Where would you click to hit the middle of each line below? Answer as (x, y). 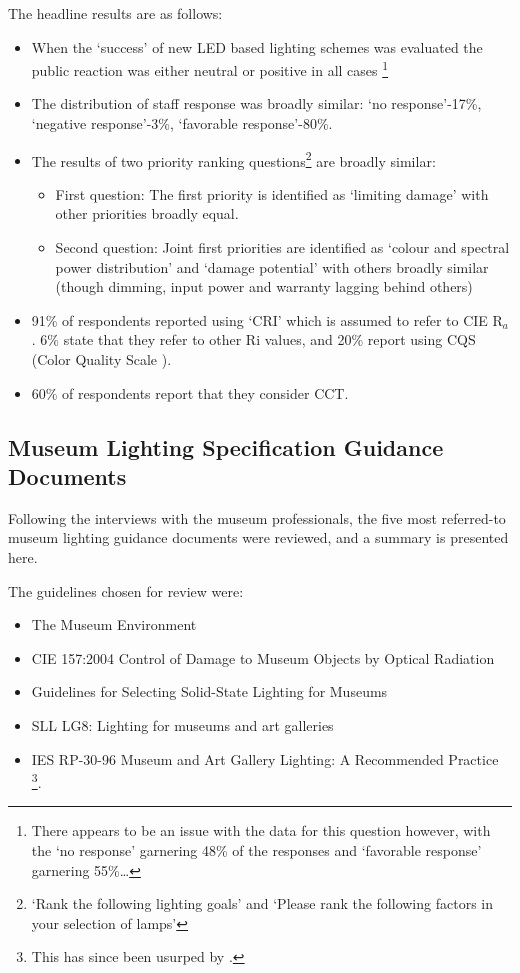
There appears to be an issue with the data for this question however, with (261, 830)
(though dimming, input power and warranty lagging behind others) (264, 286)
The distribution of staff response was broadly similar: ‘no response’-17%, (256, 103)
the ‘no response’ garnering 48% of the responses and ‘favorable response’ (256, 850)
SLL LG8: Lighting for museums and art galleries (182, 724)
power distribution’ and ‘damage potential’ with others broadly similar (272, 266)
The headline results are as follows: (115, 13)
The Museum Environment (114, 624)
